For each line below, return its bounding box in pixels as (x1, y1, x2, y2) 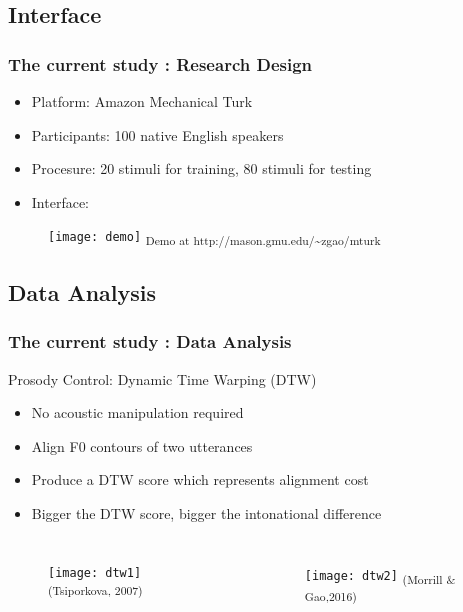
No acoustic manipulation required (31, 402, 244, 423)
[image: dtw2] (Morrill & (304, 569, 456, 588)
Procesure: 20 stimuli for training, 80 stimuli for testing (31, 158, 372, 179)
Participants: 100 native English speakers (31, 124, 284, 145)
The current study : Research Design (8, 51, 313, 76)
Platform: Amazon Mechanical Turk (31, 91, 253, 111)
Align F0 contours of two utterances (31, 435, 253, 456)
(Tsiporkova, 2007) (48, 582, 143, 599)
